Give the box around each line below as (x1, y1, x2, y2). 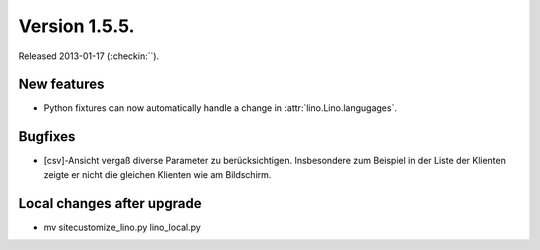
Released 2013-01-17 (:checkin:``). (18, 50, 160, 62)
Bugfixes (18, 128, 76, 145)
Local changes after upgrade (18, 195, 202, 212)
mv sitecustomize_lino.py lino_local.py (43, 221, 202, 233)
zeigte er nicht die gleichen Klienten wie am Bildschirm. (43, 168, 272, 180)
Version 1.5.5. (18, 15, 135, 37)
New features (18, 76, 105, 93)
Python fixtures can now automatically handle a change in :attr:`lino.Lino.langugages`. (43, 102, 397, 114)
